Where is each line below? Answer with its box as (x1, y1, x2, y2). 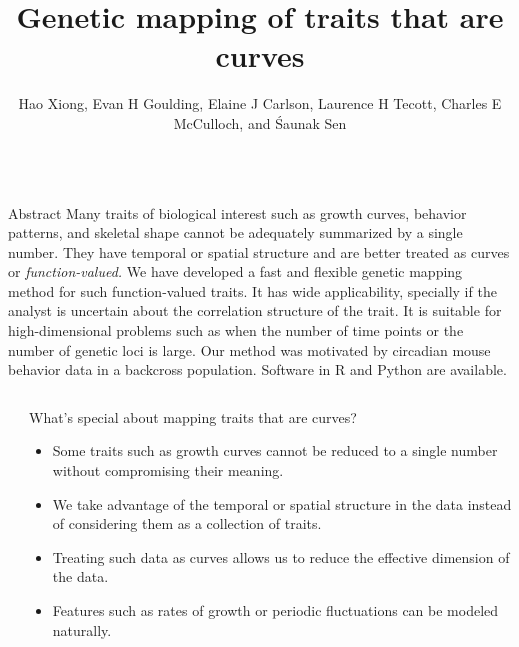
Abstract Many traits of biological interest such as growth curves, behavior (8, 202, 467, 223)
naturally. (52, 619, 112, 640)
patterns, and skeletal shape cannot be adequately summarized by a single (8, 222, 463, 243)
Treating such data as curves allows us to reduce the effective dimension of (52, 546, 510, 567)
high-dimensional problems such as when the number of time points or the (8, 320, 464, 341)
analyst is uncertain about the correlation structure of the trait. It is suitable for (8, 300, 502, 321)
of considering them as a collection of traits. (52, 513, 322, 534)
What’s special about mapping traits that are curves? (29, 406, 357, 427)
